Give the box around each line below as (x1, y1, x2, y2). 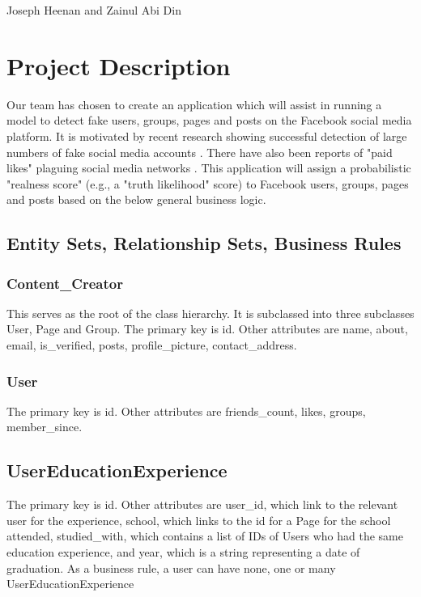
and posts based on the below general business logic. (6, 191, 266, 208)
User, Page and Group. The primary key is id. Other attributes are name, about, (6, 320, 408, 337)
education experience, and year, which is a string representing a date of (6, 544, 360, 561)
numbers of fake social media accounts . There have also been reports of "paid (6, 143, 393, 160)
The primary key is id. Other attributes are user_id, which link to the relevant (6, 496, 398, 513)
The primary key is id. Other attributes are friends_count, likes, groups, (6, 402, 366, 419)
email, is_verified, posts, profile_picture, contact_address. (6, 337, 297, 354)
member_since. (6, 418, 83, 435)
